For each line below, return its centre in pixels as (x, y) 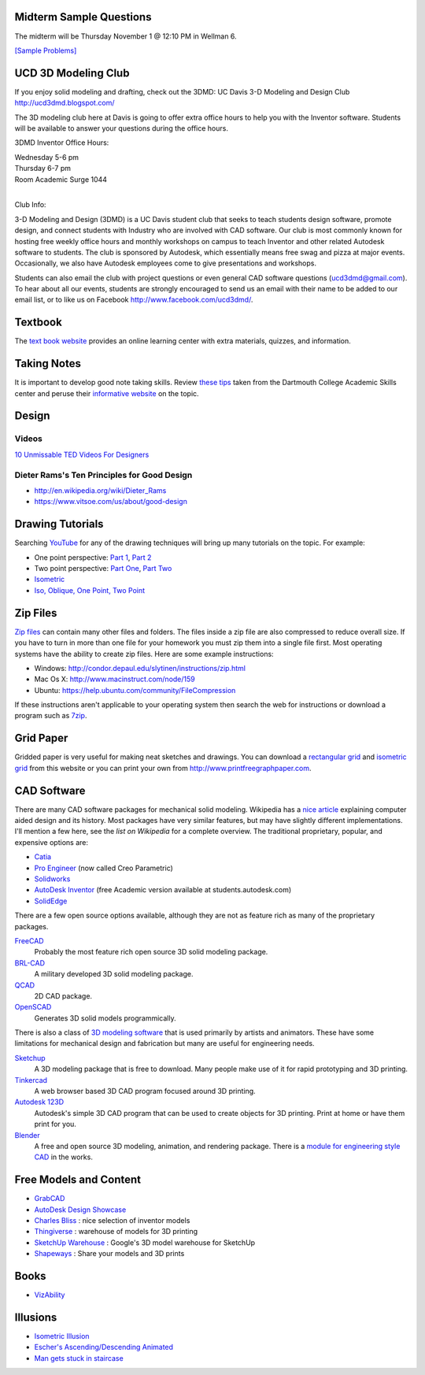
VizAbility (50, 1295)
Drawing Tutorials (59, 524)
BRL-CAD (30, 963)
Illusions (36, 1317)
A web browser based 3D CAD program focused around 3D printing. (145, 1091)
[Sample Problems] (46, 50)
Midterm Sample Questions (83, 17)
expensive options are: (51, 842)
